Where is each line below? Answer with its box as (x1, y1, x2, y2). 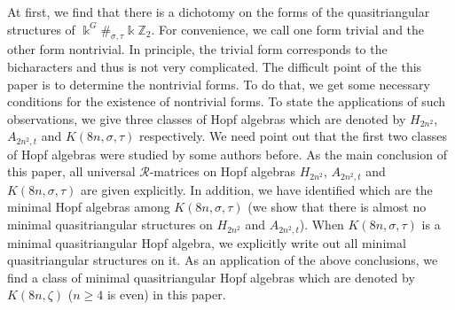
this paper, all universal (7, 162, 136, 181)
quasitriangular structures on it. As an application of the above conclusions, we (7, 251, 438, 269)
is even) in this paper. (106, 285, 226, 304)
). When (299, 215, 344, 234)
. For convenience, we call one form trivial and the (151, 19, 425, 38)
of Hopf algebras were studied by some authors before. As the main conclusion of (7, 144, 448, 163)
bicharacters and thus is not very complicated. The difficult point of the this (7, 57, 422, 75)
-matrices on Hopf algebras (149, 162, 295, 181)
